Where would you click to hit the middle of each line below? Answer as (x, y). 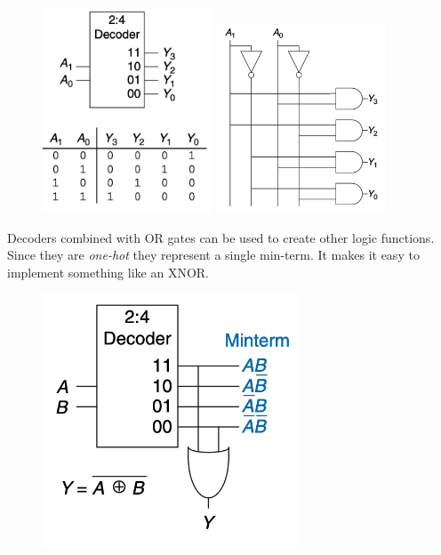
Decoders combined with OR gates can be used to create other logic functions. (221, 237)
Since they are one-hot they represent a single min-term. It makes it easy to (213, 255)
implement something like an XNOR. (108, 272)
